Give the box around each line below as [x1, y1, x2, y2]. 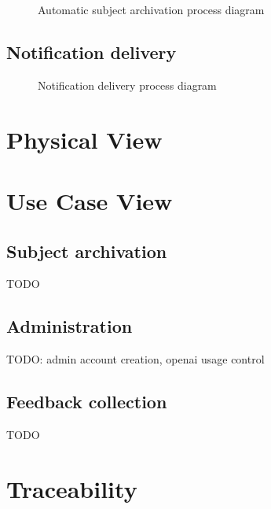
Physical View [6, 123, 163, 155]
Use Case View [6, 184, 173, 216]
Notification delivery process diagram [38, 76, 217, 93]
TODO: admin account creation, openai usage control [6, 351, 265, 367]
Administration [6, 314, 133, 338]
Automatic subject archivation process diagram [38, 2, 265, 17]
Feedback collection [6, 389, 167, 414]
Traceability [6, 472, 137, 504]
